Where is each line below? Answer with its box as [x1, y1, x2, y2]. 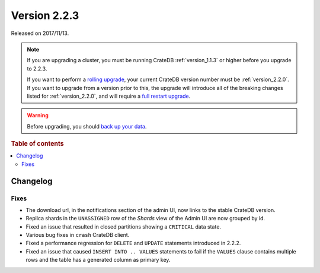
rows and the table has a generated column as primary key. [25, 256, 171, 264]
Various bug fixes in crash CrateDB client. [25, 232, 130, 239]
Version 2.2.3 [11, 9, 79, 22]
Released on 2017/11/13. [11, 30, 69, 37]
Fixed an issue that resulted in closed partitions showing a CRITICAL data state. [25, 223, 222, 230]
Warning [27, 112, 49, 119]
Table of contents [11, 140, 65, 148]
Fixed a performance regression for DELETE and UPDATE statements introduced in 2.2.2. [25, 240, 241, 247]
